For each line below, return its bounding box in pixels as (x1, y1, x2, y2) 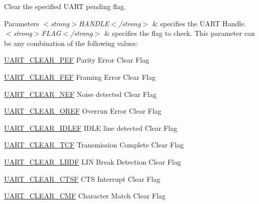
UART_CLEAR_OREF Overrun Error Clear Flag (4, 106, 162, 116)
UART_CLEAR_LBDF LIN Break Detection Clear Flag (4, 156, 181, 167)
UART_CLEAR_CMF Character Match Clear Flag (4, 190, 166, 201)
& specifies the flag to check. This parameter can (104, 28, 255, 38)
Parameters (4, 18, 39, 28)
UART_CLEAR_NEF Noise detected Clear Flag (4, 88, 157, 99)
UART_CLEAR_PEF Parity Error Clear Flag (4, 55, 150, 65)
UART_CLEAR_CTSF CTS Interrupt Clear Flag (4, 173, 161, 184)
